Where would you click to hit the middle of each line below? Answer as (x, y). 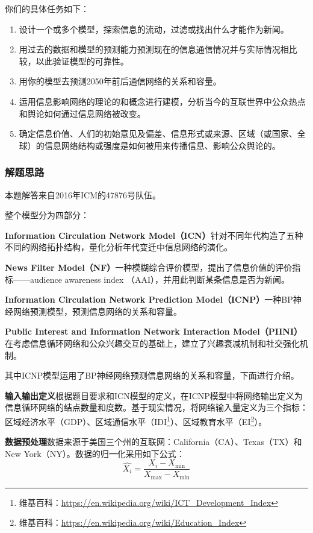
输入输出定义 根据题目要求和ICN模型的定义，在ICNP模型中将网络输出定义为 (154, 395)
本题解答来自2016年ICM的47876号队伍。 (83, 194)
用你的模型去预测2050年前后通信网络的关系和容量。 (120, 81)
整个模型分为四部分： (47, 215)
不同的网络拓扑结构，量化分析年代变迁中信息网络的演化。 (119, 247)
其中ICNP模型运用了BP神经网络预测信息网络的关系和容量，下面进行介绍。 (152, 375)
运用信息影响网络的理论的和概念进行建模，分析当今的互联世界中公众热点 (162, 101)
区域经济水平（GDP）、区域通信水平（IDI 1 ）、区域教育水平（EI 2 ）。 (136, 420)
